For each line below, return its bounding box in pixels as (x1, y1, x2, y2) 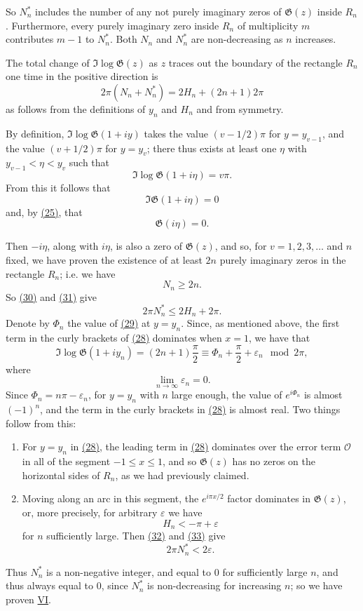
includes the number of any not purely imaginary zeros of (35, 4, 282, 18)
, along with (47, 239, 99, 253)
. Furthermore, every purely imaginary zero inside (6, 18, 219, 32)
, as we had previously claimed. (115, 467, 249, 482)
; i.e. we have (60, 266, 116, 281)
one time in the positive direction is (6, 69, 158, 83)
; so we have (290, 578, 343, 593)
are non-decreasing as (191, 32, 283, 46)
